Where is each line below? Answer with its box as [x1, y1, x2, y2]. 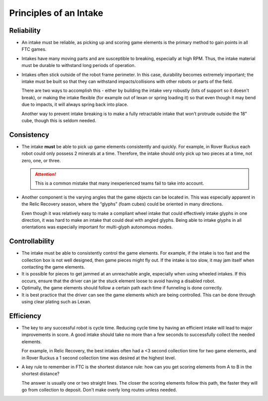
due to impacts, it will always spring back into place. [21, 102, 129, 108]
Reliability [9, 26, 41, 35]
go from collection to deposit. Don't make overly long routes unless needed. [21, 387, 177, 393]
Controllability [9, 237, 55, 246]
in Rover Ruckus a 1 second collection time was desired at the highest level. [21, 355, 176, 361]
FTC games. [21, 46, 47, 52]
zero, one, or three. [21, 157, 61, 163]
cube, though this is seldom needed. [21, 117, 96, 124]
